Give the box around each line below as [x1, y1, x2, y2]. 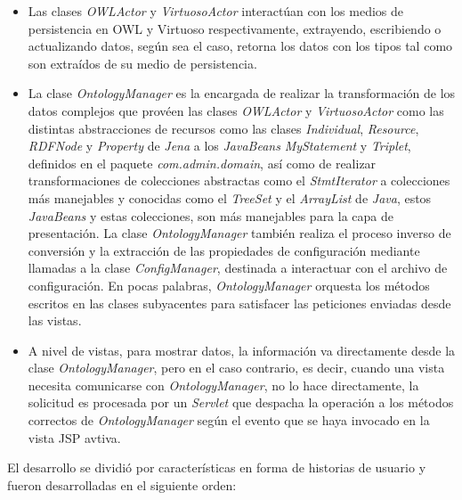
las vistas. [28, 311, 82, 330]
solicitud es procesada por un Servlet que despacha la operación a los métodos [28, 393, 454, 412]
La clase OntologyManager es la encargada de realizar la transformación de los [28, 84, 456, 102]
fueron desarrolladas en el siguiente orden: [7, 475, 237, 494]
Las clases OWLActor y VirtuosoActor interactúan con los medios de [28, 2, 404, 20]
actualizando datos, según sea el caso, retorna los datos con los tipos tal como [28, 37, 453, 55]
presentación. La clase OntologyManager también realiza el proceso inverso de [28, 224, 451, 242]
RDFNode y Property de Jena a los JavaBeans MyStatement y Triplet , [28, 136, 411, 155]
